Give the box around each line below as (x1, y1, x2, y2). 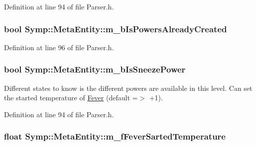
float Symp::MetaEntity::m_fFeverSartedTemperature (4, 130, 226, 143)
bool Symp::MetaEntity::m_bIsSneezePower (4, 63, 186, 75)
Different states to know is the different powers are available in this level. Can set (4, 82, 253, 93)
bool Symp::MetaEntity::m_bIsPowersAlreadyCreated (4, 22, 227, 35)
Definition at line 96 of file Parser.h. (4, 42, 114, 52)
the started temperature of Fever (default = (4, 92, 138, 103)
